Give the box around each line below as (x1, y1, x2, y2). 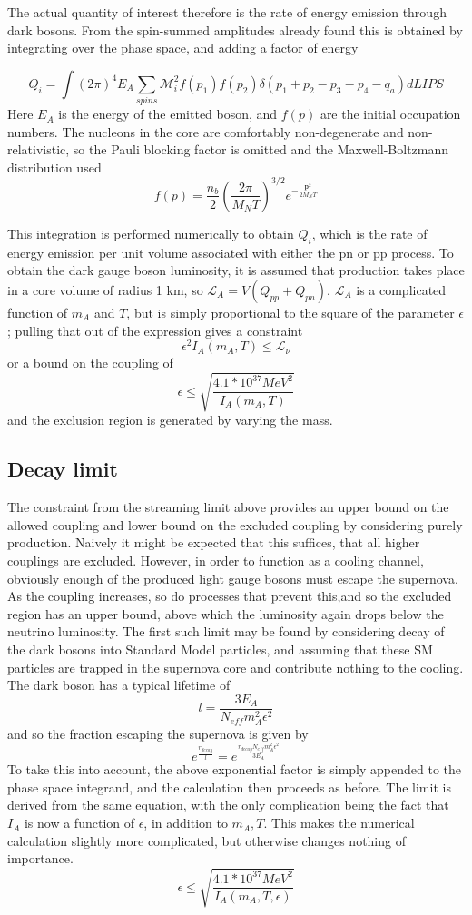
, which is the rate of (311, 223, 428, 242)
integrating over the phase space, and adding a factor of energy (7, 38, 359, 57)
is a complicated (356, 280, 447, 299)
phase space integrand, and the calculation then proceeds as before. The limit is (7, 777, 451, 796)
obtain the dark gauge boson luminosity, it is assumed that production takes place (7, 261, 465, 280)
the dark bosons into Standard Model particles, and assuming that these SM (7, 639, 433, 658)
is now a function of (24, 813, 135, 832)
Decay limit (7, 455, 118, 483)
